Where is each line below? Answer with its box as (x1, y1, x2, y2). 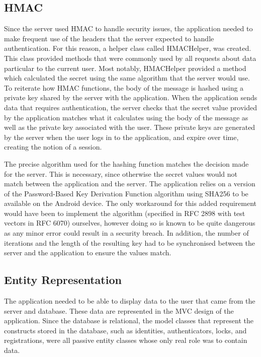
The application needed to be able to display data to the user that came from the (4, 296, 255, 306)
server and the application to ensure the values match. (4, 247, 171, 258)
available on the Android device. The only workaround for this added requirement (4, 198, 257, 208)
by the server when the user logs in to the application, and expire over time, (4, 131, 239, 142)
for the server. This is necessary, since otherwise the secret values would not (4, 168, 238, 179)
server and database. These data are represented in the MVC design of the (4, 305, 234, 316)
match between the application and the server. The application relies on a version (4, 178, 255, 189)
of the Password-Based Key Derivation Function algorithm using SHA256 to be (4, 188, 248, 198)
